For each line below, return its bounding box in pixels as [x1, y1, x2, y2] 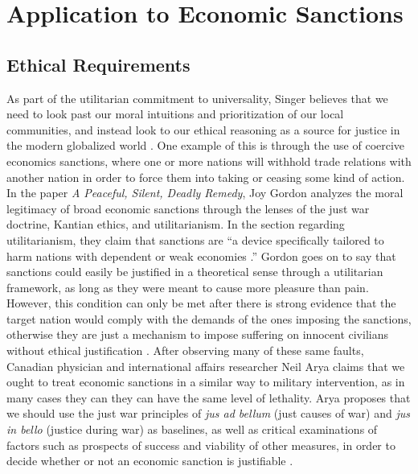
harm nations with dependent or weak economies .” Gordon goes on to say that [6, 247, 396, 264]
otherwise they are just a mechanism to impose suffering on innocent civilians [6, 326, 388, 343]
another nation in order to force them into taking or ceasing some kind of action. [6, 168, 405, 185]
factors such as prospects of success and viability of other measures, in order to [6, 436, 395, 453]
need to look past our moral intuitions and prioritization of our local [6, 105, 344, 122]
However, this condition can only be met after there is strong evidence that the [6, 295, 396, 311]
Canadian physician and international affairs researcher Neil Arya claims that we [6, 357, 405, 374]
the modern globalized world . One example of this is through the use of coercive [6, 137, 405, 154]
